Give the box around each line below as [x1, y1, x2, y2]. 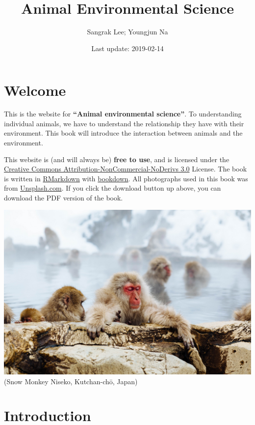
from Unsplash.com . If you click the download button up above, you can [4, 183, 221, 193]
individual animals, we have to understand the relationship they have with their [4, 118, 244, 128]
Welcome [4, 80, 66, 100]
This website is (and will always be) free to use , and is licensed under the [4, 154, 229, 164]
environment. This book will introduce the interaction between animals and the [4, 128, 243, 138]
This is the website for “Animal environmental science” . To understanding [4, 109, 242, 119]
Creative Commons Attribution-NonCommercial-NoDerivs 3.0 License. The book [4, 164, 247, 174]
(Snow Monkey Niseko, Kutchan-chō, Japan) [4, 376, 138, 386]
